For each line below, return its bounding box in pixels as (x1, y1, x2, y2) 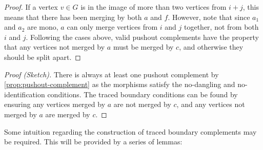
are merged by (45, 109, 90, 119)
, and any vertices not (176, 99, 245, 110)
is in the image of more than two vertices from (80, 2, 227, 12)
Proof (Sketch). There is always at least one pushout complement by (4, 69, 219, 79)
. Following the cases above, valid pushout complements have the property (26, 31, 259, 42)
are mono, (27, 22, 58, 32)
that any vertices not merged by (4, 41, 105, 52)
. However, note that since (168, 11, 250, 22)
